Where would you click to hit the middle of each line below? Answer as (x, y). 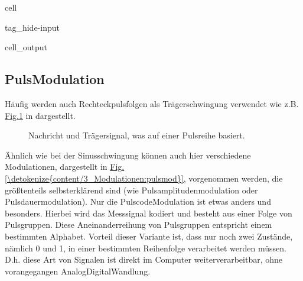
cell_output (26, 47)
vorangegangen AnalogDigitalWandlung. (78, 271)
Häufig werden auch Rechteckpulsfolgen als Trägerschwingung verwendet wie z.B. (152, 103)
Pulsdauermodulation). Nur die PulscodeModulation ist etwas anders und (138, 201)
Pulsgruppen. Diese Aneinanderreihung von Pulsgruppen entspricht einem (139, 225)
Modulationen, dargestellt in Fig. (65, 167)
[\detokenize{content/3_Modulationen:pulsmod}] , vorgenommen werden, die (144, 178)
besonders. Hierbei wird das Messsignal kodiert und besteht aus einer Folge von (149, 213)
